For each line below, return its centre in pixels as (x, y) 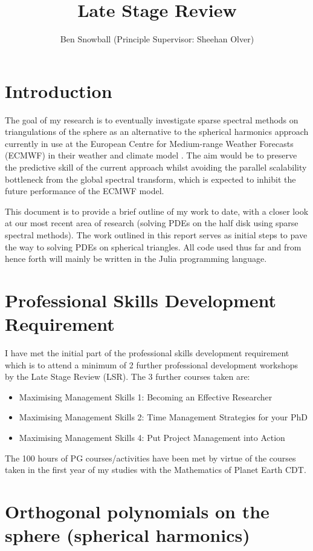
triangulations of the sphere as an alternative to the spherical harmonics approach (157, 132)
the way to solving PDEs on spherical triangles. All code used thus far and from (153, 246)
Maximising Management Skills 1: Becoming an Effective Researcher (146, 396)
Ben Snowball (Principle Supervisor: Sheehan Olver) (157, 39)
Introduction (59, 90)
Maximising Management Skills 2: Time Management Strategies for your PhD (163, 417)
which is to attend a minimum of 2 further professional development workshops (152, 364)
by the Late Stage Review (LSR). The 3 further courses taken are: (127, 377)
